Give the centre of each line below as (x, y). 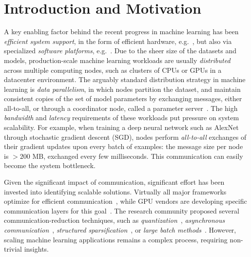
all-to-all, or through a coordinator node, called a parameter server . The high (121, 108)
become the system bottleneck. (50, 165)
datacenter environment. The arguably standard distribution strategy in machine (125, 79)
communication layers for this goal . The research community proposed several (122, 210)
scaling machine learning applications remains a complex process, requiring (116, 239)
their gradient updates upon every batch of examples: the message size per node (124, 146)
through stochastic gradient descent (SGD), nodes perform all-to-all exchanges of (125, 137)
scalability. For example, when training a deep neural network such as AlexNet (121, 127)
